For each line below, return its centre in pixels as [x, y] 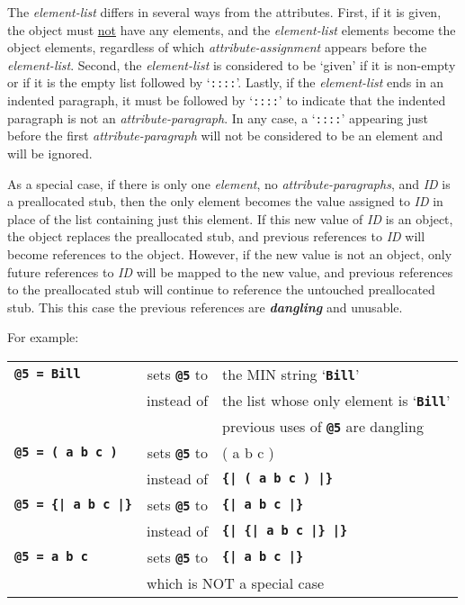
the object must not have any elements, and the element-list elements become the [232, 29]
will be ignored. [50, 153]
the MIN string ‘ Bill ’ [291, 374]
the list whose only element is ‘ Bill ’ [336, 400]
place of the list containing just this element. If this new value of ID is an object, [230, 218]
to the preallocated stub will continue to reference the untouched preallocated [221, 289]
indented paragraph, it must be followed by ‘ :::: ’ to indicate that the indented [227, 100]
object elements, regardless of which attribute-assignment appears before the [217, 47]
